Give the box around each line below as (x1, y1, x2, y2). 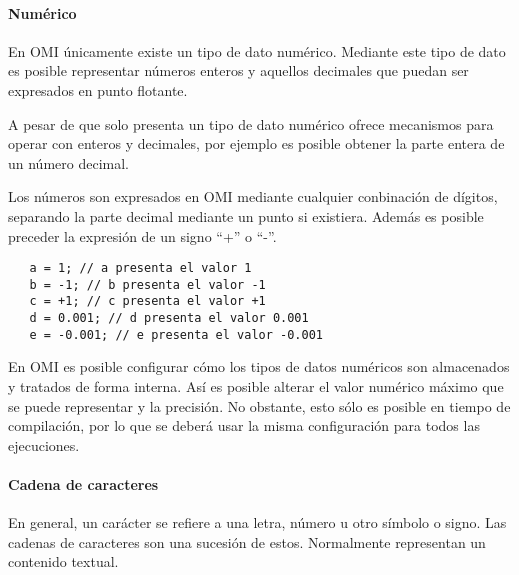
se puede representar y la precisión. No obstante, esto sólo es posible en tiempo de (8, 395, 511, 416)
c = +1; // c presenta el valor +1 (29, 294, 266, 309)
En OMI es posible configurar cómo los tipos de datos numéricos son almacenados (8, 356, 510, 377)
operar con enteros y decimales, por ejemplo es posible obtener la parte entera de (8, 133, 505, 154)
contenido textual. (8, 551, 119, 572)
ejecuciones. (8, 434, 80, 455)
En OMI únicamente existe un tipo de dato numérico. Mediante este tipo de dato (8, 40, 506, 61)
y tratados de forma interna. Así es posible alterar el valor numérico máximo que (8, 376, 504, 397)
